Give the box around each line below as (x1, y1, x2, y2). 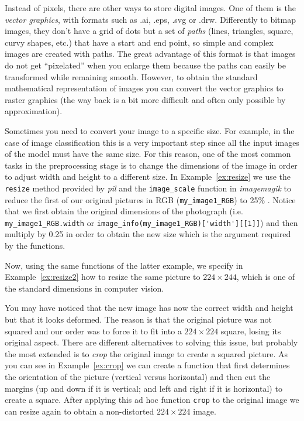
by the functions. (5, 239, 65, 252)
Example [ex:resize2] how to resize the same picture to (5, 271, 201, 283)
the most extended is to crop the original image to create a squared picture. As (5, 347, 288, 360)
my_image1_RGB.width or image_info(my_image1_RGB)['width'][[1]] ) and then (5, 216, 298, 228)
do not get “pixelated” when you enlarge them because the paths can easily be (5, 59, 286, 71)
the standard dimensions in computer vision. (5, 282, 164, 294)
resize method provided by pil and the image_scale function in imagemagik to (5, 182, 291, 194)
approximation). (5, 105, 63, 117)
